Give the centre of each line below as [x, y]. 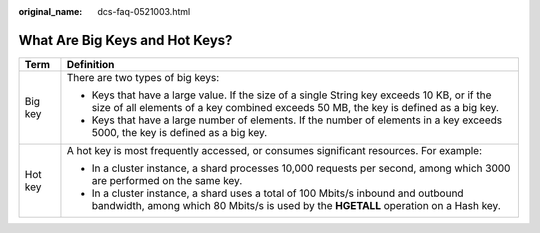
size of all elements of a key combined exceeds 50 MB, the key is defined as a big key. [295, 107]
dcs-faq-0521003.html [144, 11]
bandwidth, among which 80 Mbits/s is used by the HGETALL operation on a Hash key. [296, 205]
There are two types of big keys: [143, 77]
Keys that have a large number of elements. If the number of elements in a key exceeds [297, 120]
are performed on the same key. [167, 180]
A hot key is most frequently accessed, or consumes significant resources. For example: [274, 150]
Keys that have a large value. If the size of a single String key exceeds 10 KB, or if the [291, 95]
